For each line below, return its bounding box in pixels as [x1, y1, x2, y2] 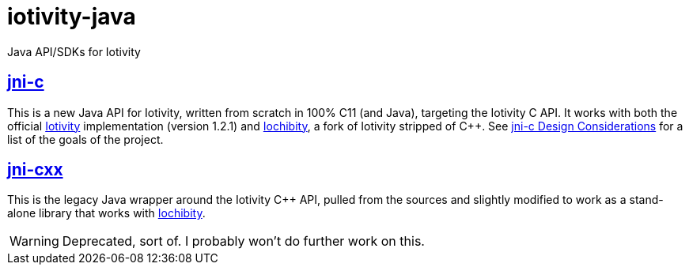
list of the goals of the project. [7, 132, 164, 146]
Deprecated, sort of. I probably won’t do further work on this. [62, 233, 425, 250]
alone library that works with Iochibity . [7, 206, 206, 220]
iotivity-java [7, 3, 136, 30]
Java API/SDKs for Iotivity [7, 44, 141, 58]
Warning [9, 233, 59, 250]
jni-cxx [7, 160, 63, 180]
